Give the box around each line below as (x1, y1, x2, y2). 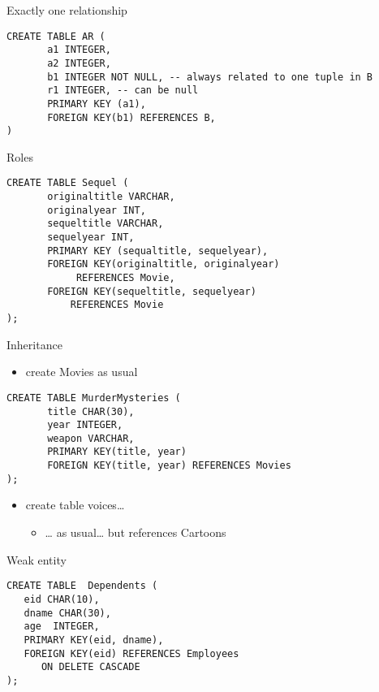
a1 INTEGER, (47, 44, 111, 56)
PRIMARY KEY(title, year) (47, 446, 187, 458)
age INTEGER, (24, 621, 100, 633)
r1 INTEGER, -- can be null (47, 84, 199, 97)
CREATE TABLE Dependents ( (6, 580, 158, 592)
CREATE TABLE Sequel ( (6, 177, 129, 189)
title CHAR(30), (47, 405, 135, 417)
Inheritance (6, 335, 62, 352)
